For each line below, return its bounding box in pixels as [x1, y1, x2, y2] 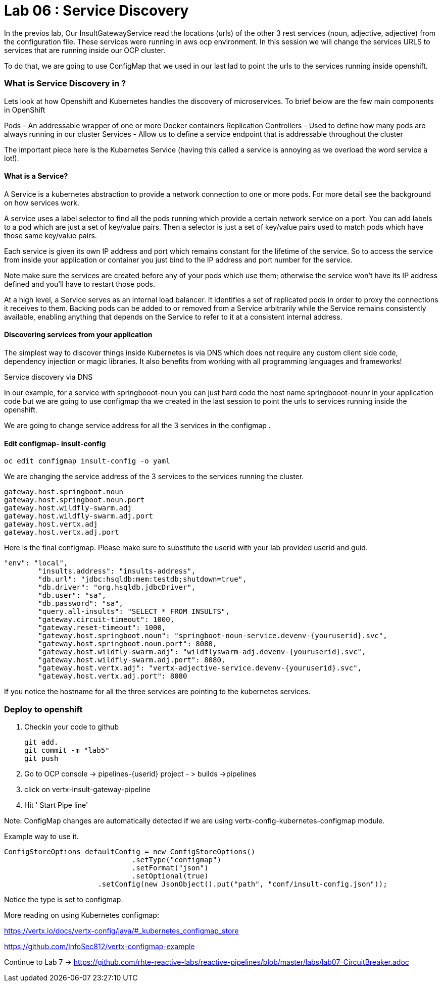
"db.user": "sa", [38, 591, 107, 600]
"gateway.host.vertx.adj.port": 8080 [38, 672, 187, 681]
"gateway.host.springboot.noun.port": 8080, [38, 640, 217, 648]
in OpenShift [4, 105, 45, 114]
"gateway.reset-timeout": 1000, [38, 624, 166, 632]
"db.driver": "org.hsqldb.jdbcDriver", [38, 583, 196, 592]
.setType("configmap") [131, 855, 221, 864]
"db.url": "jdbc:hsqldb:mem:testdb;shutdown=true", [38, 575, 247, 584]
